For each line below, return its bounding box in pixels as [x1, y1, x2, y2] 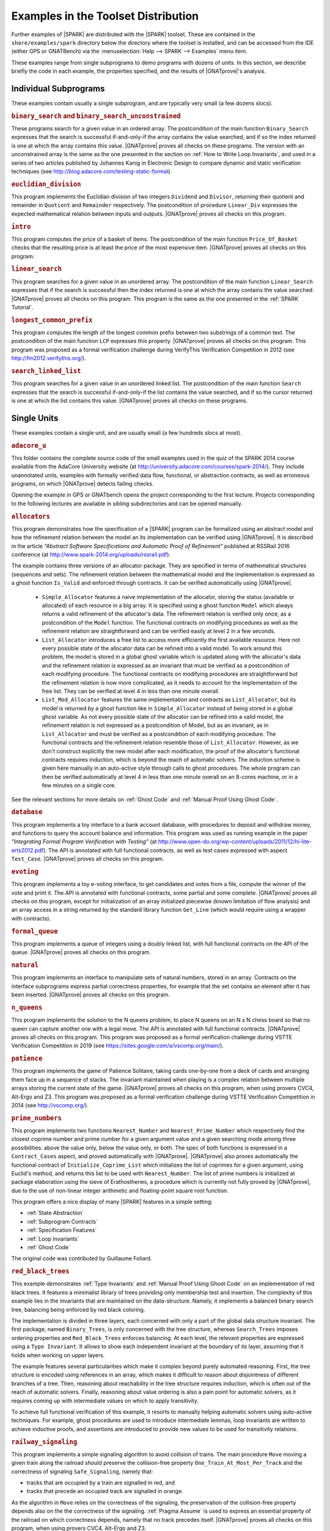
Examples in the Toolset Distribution [11, 9, 199, 23]
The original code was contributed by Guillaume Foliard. [11, 1255, 152, 1262]
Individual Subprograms [11, 83, 105, 94]
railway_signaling [11, 1437, 78, 1446]
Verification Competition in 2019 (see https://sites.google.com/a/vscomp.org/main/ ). [11, 1042, 224, 1050]
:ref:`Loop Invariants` [26, 1235, 79, 1243]
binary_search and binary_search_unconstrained [11, 111, 181, 120]
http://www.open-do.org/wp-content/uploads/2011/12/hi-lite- [158, 838, 312, 845]
